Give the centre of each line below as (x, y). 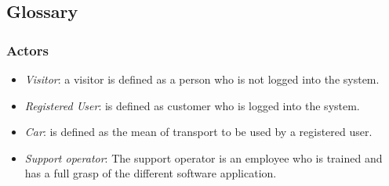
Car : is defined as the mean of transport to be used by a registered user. (198, 132)
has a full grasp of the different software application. (151, 173)
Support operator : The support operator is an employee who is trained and (204, 157)
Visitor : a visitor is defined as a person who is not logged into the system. (202, 79)
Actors (27, 50)
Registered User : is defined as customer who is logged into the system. (192, 105)
